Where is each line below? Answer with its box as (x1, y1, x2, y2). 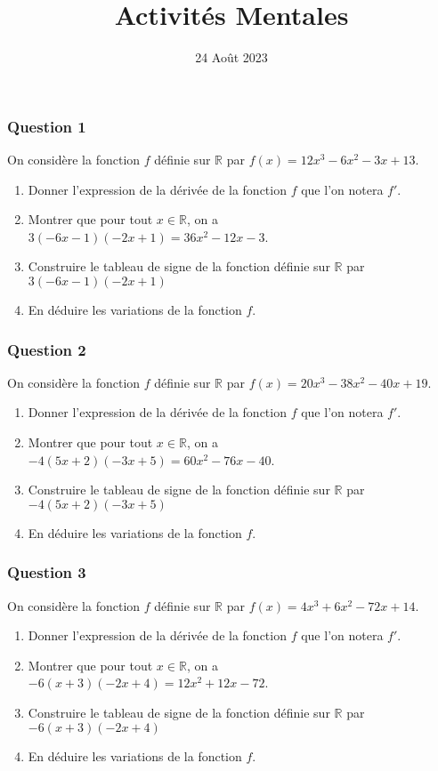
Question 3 (7, 561, 86, 583)
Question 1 (7, 115, 86, 137)
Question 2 (7, 338, 86, 360)
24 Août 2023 (195, 48, 268, 67)
